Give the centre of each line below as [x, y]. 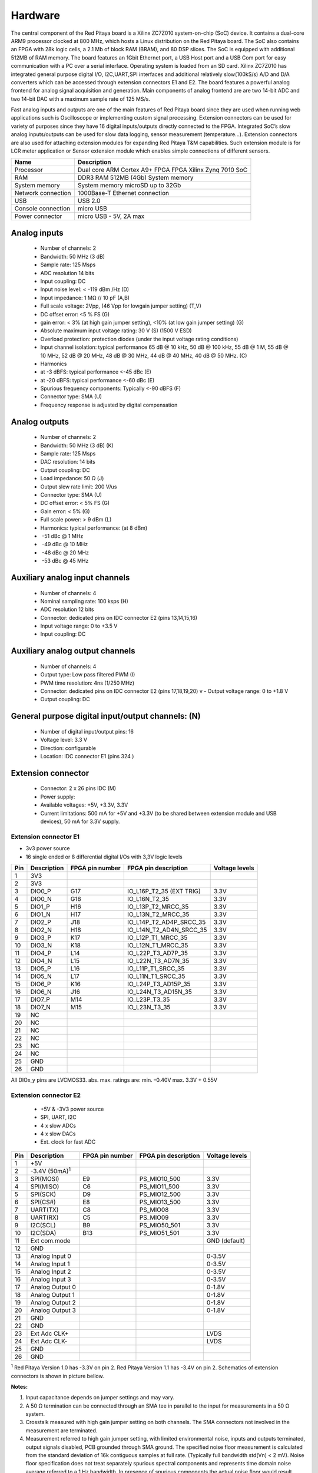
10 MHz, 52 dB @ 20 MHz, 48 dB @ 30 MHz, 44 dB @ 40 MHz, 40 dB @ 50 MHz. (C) [144, 355]
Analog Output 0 [53, 1287]
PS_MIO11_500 [159, 1187]
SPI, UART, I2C [58, 1117]
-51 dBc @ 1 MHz [62, 536]
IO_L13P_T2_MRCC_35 [158, 906]
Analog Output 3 [53, 1310]
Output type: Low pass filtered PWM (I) [88, 675]
